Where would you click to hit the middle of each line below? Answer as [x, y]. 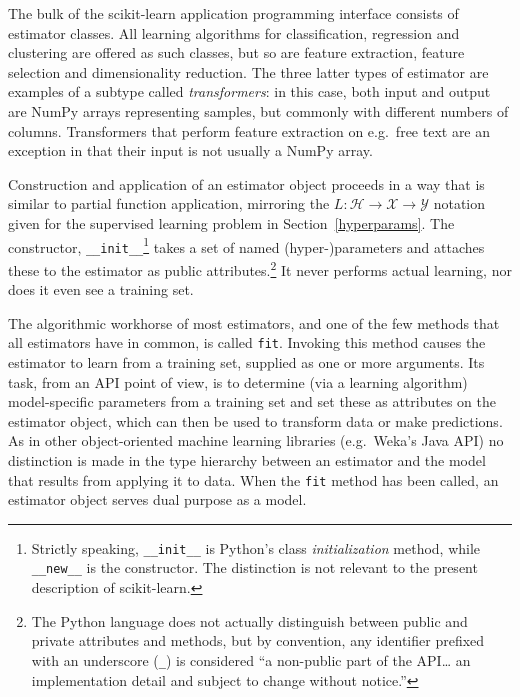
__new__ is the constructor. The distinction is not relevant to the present [254, 567]
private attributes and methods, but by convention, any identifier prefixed [258, 640]
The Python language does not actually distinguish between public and [249, 620]
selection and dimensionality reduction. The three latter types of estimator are [248, 71]
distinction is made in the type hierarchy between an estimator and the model [247, 459]
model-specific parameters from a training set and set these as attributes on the [252, 401]
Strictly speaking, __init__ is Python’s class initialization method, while [256, 547]
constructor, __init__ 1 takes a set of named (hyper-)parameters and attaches [246, 245]
